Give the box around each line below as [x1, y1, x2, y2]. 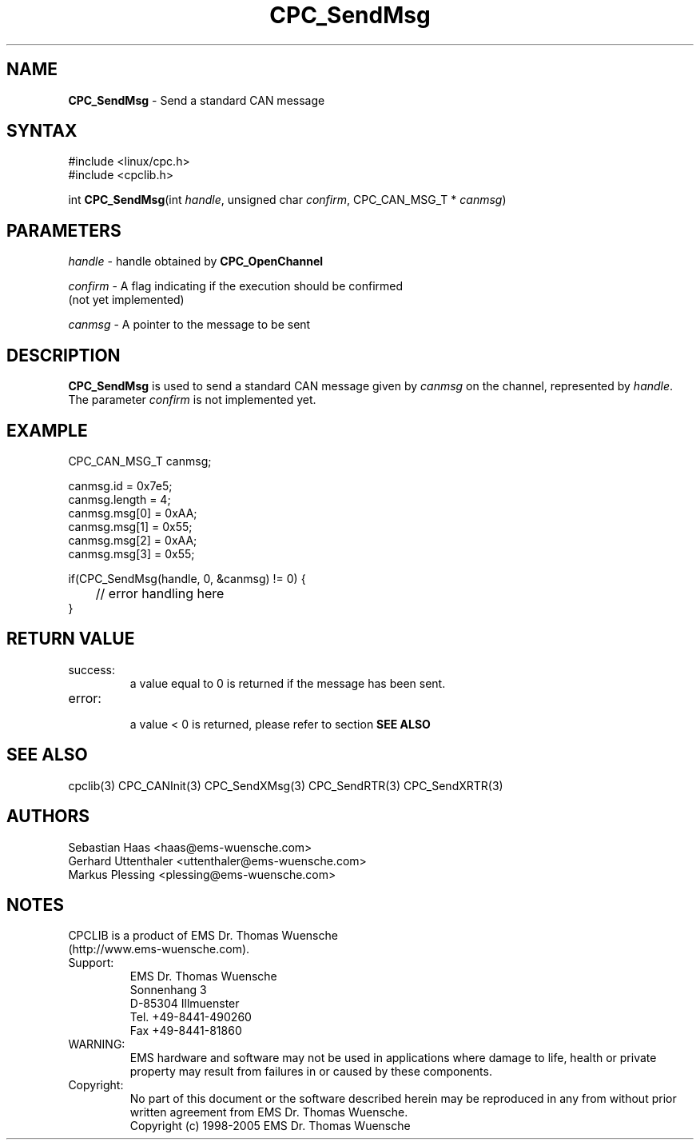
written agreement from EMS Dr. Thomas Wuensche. [129, 1105, 408, 1120]
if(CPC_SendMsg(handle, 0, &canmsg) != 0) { [68, 571, 306, 585]
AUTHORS [6, 806, 90, 827]
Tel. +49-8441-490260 [129, 1010, 252, 1024]
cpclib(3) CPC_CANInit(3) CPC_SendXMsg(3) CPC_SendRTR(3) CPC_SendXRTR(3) [68, 778, 503, 793]
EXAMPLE [6, 420, 88, 441]
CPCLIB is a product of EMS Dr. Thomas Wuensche [68, 928, 338, 943]
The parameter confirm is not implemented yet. [68, 393, 316, 407]
